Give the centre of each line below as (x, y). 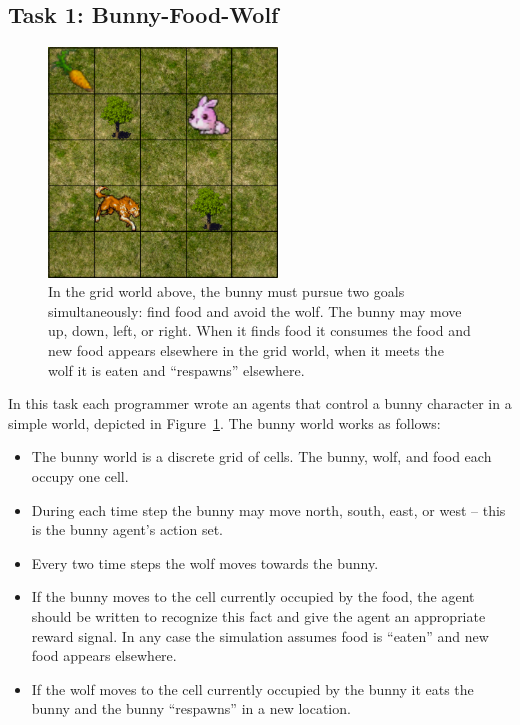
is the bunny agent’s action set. (127, 529)
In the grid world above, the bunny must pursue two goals (226, 291)
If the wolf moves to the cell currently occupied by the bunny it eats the (252, 688)
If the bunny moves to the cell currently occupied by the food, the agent (253, 596)
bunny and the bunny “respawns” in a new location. (191, 708)
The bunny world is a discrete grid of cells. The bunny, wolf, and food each (261, 456)
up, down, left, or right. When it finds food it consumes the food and (259, 330)
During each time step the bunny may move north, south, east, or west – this (268, 509)
